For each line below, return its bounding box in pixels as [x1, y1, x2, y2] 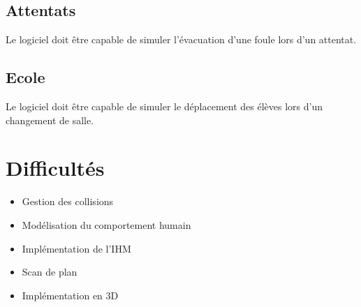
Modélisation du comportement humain [22, 217, 191, 232]
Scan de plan [22, 264, 78, 279]
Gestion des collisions [22, 194, 114, 209]
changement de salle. [6, 112, 94, 127]
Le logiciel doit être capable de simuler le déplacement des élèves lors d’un [6, 99, 323, 113]
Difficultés [6, 153, 105, 182]
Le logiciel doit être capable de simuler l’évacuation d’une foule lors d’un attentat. [6, 32, 357, 47]
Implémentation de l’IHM [22, 241, 131, 255]
